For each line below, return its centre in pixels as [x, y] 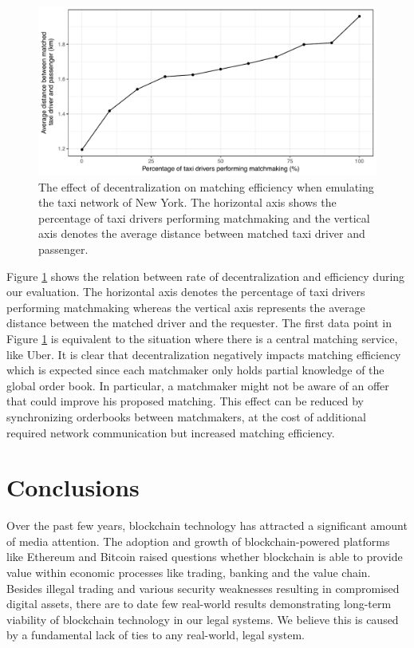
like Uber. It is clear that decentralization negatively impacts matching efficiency [204, 354]
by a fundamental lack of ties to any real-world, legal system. [156, 635]
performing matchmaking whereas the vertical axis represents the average [186, 307]
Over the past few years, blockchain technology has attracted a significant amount [207, 526]
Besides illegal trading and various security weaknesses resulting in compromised [203, 588]
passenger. [63, 249]
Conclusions [73, 487]
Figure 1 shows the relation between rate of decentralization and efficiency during [206, 276]
